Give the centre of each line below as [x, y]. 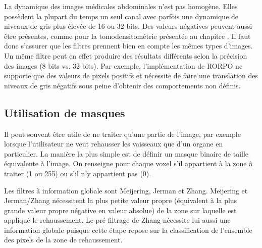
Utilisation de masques [65, 112]
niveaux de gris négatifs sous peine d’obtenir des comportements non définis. [122, 85]
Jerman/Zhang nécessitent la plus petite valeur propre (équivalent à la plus [121, 200]
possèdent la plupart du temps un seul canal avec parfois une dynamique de [121, 16]
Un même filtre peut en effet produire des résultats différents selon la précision [126, 55]
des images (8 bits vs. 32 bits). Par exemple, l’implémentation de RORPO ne [123, 65]
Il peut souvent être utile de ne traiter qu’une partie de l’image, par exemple [122, 134]
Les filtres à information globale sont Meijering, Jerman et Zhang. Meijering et [126, 190]
